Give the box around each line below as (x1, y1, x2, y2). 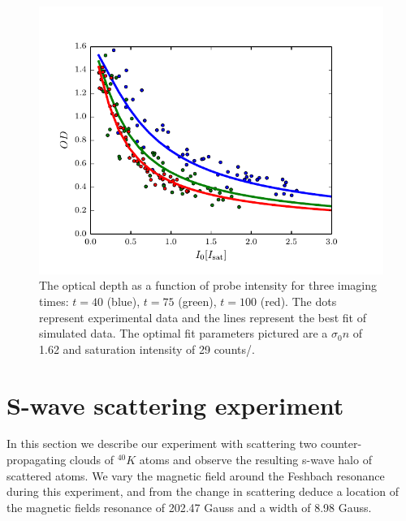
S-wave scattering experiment (6, 388, 344, 421)
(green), (178, 292, 217, 309)
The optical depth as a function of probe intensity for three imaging (39, 277, 378, 294)
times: (39, 292, 69, 309)
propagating (6, 451, 67, 468)
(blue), (106, 292, 140, 309)
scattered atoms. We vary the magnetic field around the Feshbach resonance (6, 467, 385, 484)
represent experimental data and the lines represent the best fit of (39, 308, 366, 325)
